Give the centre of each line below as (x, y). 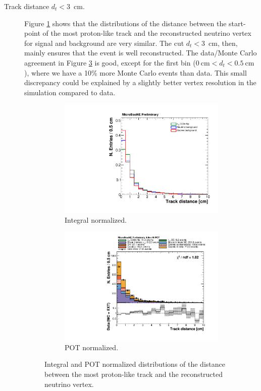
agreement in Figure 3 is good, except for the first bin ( (110, 62)
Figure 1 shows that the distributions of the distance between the (125, 23)
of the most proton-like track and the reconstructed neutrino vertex (147, 33)
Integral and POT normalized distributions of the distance (135, 364)
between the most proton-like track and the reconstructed (134, 374)
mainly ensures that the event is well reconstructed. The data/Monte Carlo (141, 53)
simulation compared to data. (70, 92)
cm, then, (223, 43)
